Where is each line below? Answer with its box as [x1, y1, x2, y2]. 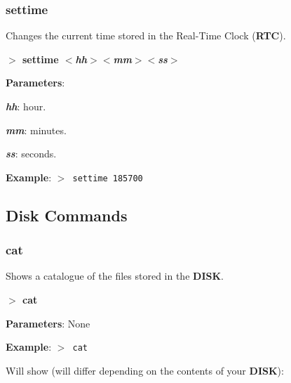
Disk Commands [6, 204, 128, 226]
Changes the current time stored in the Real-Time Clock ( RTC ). [6, 28, 286, 43]
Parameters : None [6, 316, 90, 330]
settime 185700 [72, 173, 143, 183]
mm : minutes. [6, 122, 67, 137]
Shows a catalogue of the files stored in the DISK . [6, 268, 224, 283]
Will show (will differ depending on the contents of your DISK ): [6, 363, 284, 377]
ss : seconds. [6, 146, 57, 161]
